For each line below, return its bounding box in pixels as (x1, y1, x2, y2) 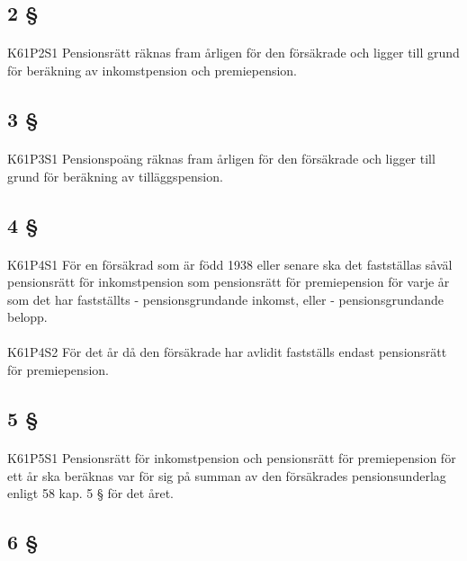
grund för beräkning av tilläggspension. (7, 166, 223, 185)
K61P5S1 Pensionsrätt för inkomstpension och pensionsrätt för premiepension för (7, 449, 456, 467)
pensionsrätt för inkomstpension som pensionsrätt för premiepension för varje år (7, 272, 450, 291)
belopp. (7, 307, 48, 326)
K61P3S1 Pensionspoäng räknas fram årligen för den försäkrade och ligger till (7, 148, 436, 167)
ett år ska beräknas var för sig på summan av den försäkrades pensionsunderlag (7, 466, 446, 485)
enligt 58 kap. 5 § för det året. (7, 484, 174, 503)
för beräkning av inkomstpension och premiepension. (7, 60, 297, 79)
